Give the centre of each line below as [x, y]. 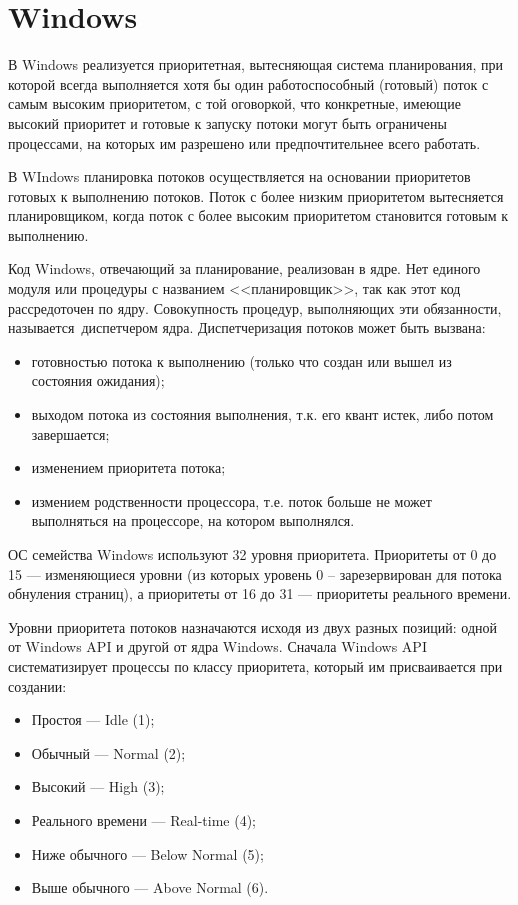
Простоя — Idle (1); [93, 719]
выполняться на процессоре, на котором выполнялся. [193, 520]
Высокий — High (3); [98, 786]
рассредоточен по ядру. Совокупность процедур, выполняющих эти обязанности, [255, 307]
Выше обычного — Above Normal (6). [150, 887]
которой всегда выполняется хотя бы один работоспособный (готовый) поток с [248, 83]
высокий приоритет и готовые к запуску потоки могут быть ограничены [227, 122]
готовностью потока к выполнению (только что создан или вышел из [241, 360]
